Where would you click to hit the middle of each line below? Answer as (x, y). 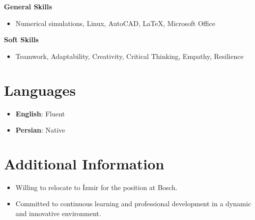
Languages (40, 90)
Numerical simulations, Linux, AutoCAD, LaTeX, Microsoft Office (115, 23)
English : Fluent (40, 113)
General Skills (28, 6)
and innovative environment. (58, 213)
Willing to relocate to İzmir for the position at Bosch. (96, 187)
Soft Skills (21, 40)
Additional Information (84, 163)
